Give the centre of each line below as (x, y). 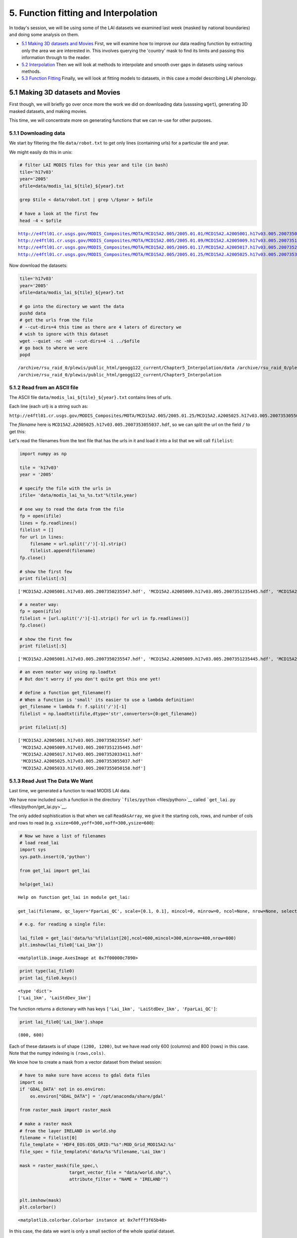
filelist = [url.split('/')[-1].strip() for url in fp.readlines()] (104, 618)
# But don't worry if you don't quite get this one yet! (90, 679)
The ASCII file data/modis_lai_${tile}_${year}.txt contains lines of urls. (91, 397)
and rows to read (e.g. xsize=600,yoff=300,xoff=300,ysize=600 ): (82, 823)
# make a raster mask (46, 1124)
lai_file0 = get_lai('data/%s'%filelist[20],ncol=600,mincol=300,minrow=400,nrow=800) (128, 938)
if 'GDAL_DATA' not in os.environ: (63, 1089)
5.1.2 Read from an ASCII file (44, 387)
